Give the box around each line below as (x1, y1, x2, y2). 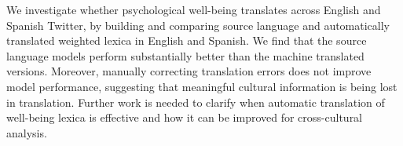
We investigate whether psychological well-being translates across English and (6, 2, 381, 17)
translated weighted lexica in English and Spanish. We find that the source (6, 32, 367, 49)
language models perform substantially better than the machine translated (6, 47, 365, 64)
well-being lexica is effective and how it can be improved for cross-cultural (6, 109, 363, 126)
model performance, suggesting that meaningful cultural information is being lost (6, 78, 398, 94)
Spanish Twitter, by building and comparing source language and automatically (6, 16, 390, 33)
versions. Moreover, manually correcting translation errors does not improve (6, 63, 372, 79)
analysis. (6, 124, 47, 141)
